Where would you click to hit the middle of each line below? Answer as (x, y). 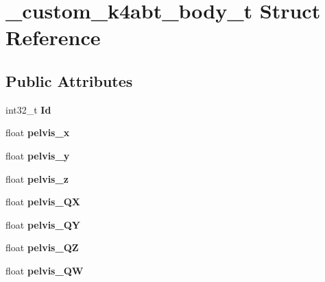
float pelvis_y (38, 155)
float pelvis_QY (43, 224)
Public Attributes (69, 80)
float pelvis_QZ (42, 247)
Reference (53, 37)
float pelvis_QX (43, 202)
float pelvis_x (38, 132)
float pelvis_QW (45, 270)
